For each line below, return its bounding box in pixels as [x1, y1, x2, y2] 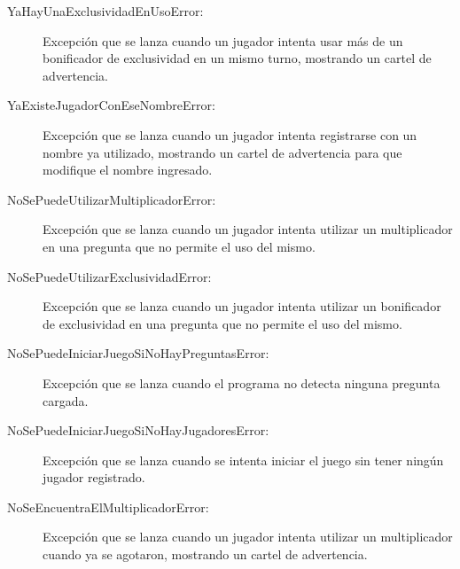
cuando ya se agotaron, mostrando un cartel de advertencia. [43, 545, 368, 564]
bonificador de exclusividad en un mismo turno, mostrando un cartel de [43, 49, 432, 67]
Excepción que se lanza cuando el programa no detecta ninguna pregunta [43, 373, 441, 392]
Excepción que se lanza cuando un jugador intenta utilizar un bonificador [43, 297, 441, 316]
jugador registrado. [43, 468, 145, 487]
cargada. [43, 391, 89, 409]
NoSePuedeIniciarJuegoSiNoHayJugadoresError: [7, 421, 269, 440]
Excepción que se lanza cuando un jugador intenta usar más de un [43, 31, 403, 50]
